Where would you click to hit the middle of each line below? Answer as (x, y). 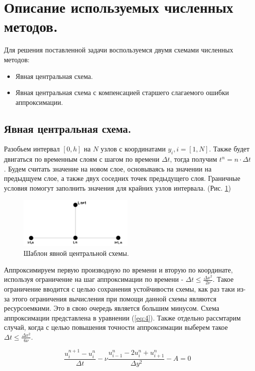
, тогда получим (193, 159)
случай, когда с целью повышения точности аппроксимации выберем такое (116, 327)
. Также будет (229, 149)
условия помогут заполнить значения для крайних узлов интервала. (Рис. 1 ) (117, 188)
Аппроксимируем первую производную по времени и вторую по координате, (118, 269)
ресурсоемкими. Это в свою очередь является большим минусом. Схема (112, 308)
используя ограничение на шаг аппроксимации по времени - (94, 279)
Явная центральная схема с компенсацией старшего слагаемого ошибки (122, 92)
